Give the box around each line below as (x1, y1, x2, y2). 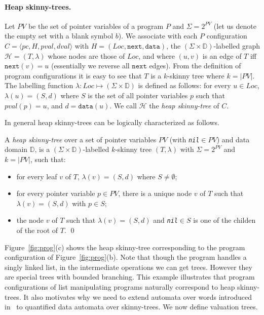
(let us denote (213, 20, 256, 31)
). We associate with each (118, 30, 198, 41)
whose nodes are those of (48, 50, 125, 61)
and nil (153, 215, 178, 225)
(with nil (169, 134, 200, 144)
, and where (138, 50, 175, 61)
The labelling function (5, 80, 73, 91)
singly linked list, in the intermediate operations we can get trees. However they (5, 261, 252, 272)
